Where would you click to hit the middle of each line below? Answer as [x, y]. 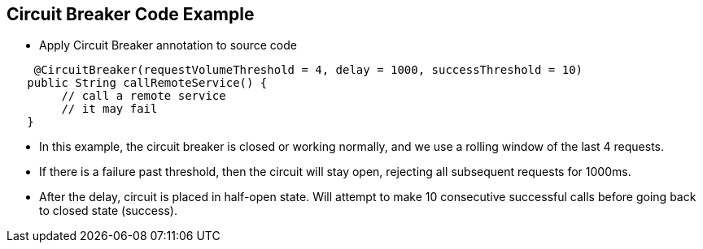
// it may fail [109, 109]
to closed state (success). [108, 211]
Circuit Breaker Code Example [131, 14]
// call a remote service [144, 96]
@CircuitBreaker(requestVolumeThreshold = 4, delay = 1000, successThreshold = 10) [308, 70]
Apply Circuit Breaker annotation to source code [168, 45]
